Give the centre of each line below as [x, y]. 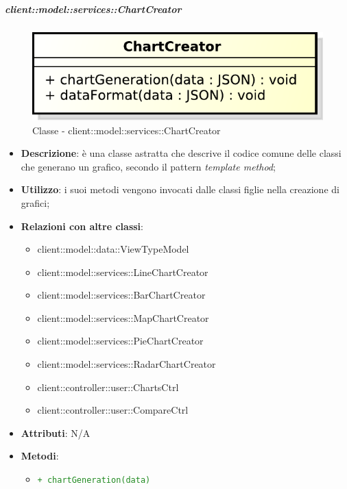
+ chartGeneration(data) [94, 480]
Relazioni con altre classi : [82, 226]
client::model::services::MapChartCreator [123, 317]
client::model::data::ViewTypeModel [113, 249]
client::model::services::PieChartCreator [120, 341]
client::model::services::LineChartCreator [123, 272]
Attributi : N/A [56, 432]
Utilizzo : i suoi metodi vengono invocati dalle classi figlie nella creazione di [180, 189]
